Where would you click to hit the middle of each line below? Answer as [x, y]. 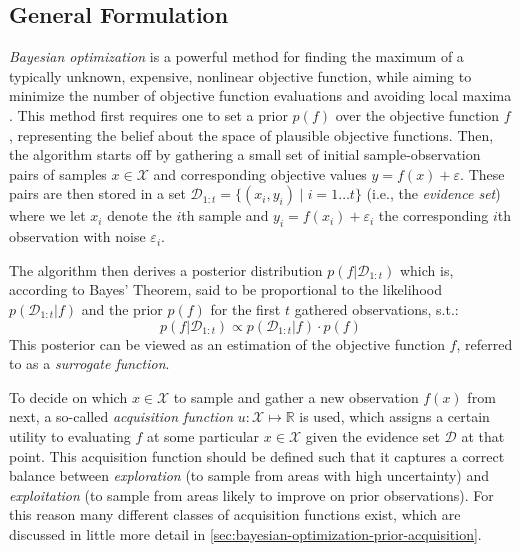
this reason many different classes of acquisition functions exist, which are [235, 514]
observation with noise [77, 236]
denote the [139, 215]
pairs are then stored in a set [97, 193]
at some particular [203, 435]
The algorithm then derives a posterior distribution [166, 269]
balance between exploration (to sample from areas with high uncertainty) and [249, 475]
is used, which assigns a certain [394, 416]
